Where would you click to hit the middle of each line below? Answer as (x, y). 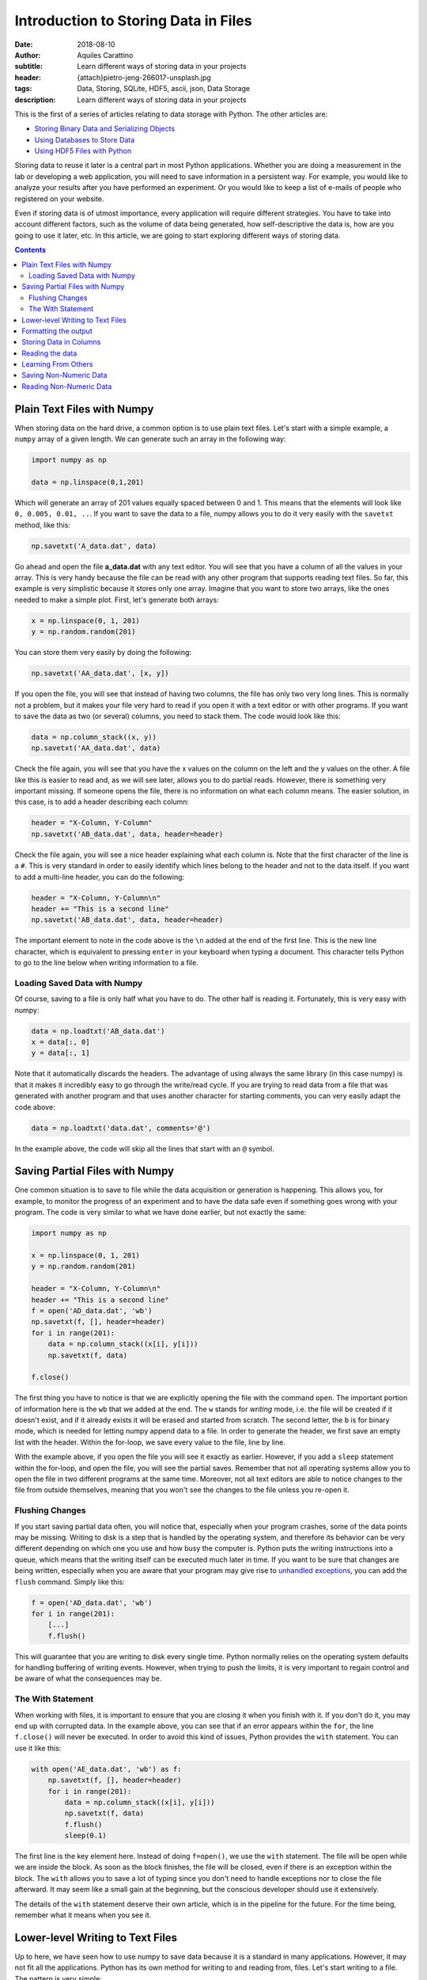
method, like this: (43, 525)
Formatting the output (57, 331)
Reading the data (49, 353)
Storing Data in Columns (61, 342)
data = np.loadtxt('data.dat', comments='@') (121, 1128)
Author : (28, 55)
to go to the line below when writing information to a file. (107, 963)
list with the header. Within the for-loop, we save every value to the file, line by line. (150, 1442)
